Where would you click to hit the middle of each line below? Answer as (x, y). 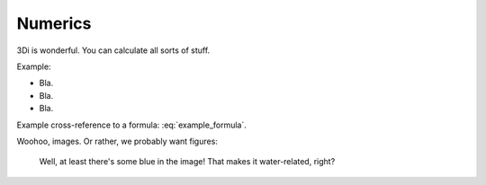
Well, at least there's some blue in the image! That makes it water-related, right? (187, 162)
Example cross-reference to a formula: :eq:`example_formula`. (132, 125)
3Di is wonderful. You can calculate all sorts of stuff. (113, 50)
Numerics (54, 23)
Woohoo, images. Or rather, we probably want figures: (117, 141)
